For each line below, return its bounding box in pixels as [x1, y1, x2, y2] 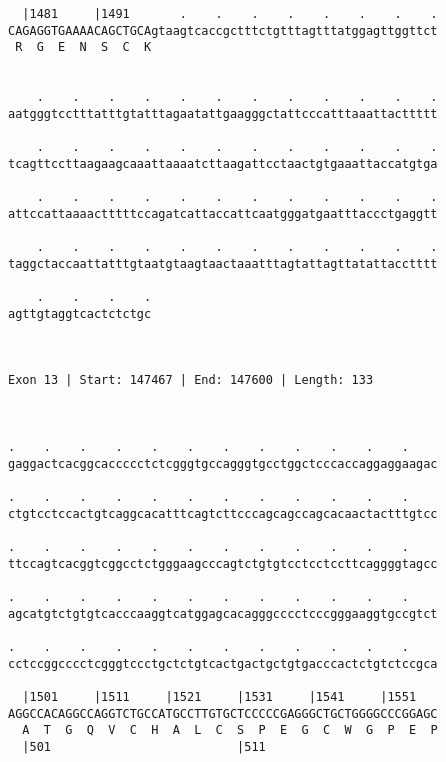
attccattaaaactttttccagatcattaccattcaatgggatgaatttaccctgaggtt [8, 206, 438, 221]
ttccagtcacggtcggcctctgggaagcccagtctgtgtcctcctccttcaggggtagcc [8, 556, 438, 571]
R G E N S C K [15, 40, 152, 55]
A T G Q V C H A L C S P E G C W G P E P [22, 723, 438, 738]
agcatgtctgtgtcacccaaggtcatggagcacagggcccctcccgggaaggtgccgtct [8, 606, 438, 621]
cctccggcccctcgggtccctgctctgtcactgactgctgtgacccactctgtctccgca [8, 656, 438, 671]
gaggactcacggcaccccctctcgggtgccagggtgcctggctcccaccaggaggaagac [8, 456, 438, 471]
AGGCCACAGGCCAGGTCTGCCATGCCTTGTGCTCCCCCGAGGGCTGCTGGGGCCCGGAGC [8, 706, 438, 721]
